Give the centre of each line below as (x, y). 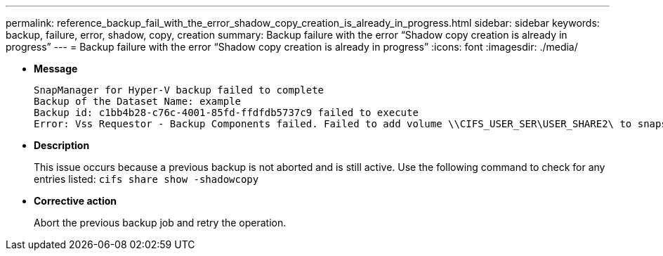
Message (56, 69)
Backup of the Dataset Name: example (138, 101)
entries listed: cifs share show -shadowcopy (146, 179)
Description (62, 145)
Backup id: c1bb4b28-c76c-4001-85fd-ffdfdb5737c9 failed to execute (226, 113)
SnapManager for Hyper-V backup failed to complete (179, 90)
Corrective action (75, 201)
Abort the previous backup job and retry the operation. (160, 223)
